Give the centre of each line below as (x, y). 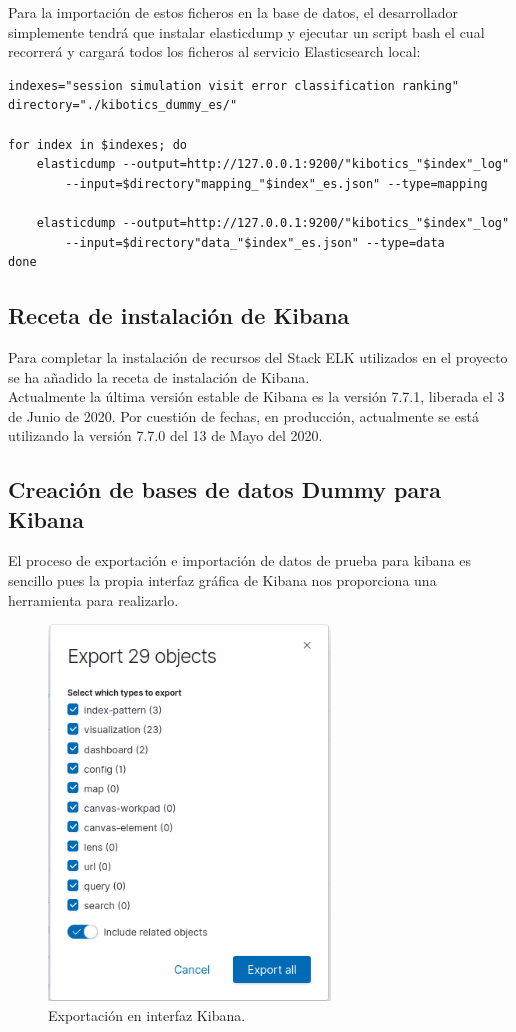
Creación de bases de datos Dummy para (224, 489)
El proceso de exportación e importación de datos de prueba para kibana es (240, 560)
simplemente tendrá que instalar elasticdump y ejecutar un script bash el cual (246, 31)
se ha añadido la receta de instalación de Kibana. (159, 376)
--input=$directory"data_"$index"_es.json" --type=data (255, 242)
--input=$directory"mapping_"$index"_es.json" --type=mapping (276, 183)
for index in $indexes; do (97, 144)
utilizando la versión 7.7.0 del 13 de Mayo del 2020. (165, 435)
